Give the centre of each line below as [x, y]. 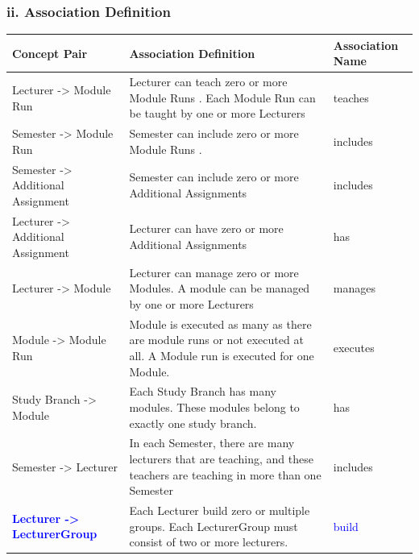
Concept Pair [50, 53]
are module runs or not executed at [216, 340]
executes [354, 348]
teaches [351, 97]
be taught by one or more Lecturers [217, 113]
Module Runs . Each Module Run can [222, 97]
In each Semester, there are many [212, 443]
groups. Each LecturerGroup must [214, 526]
